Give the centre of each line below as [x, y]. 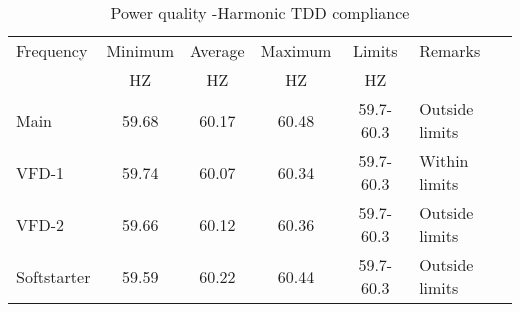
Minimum [140, 50]
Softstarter [53, 276]
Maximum [296, 50]
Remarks [450, 50]
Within [444, 160]
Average [217, 50]
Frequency [52, 50]
